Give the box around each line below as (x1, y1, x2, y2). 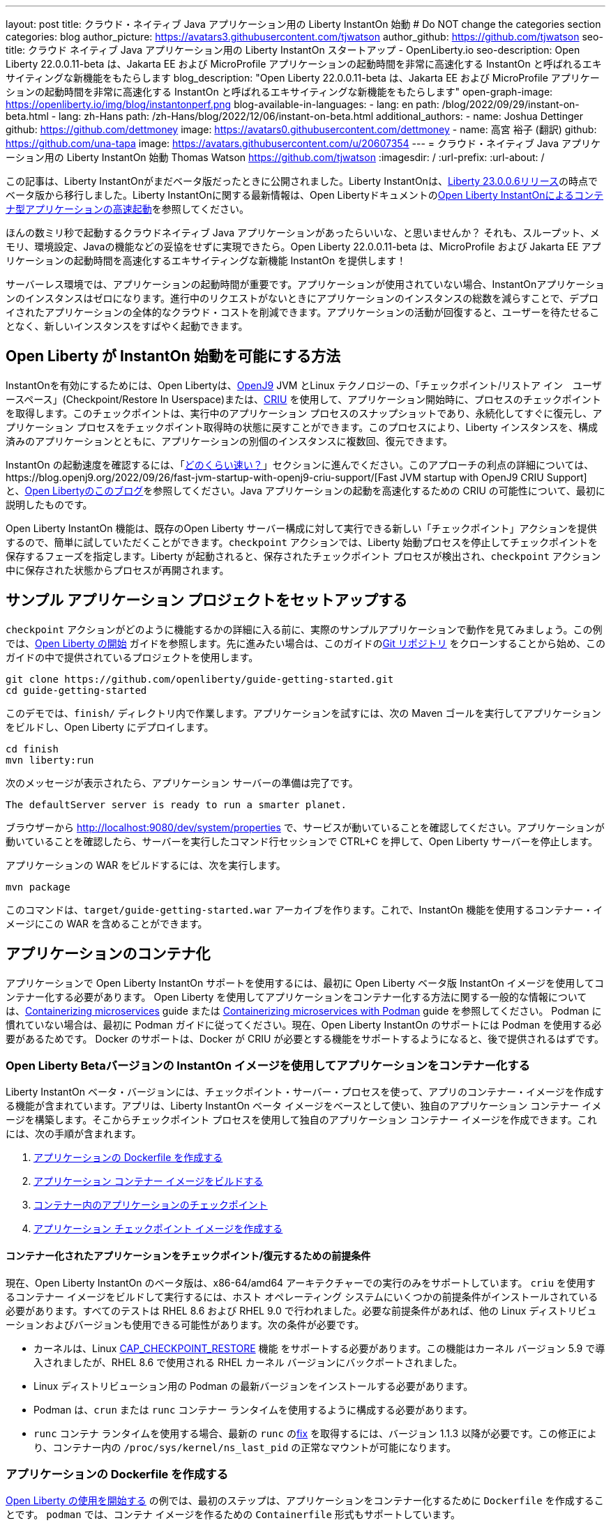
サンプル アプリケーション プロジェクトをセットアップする (6, 591, 407, 609)
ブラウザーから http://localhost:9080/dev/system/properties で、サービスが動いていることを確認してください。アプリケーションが (6, 821, 605, 833)
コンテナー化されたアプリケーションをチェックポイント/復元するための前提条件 (6, 1249, 371, 1261)
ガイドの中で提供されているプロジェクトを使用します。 (6, 651, 259, 663)
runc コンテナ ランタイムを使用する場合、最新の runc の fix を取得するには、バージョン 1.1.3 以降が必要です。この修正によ (33, 1427, 597, 1439)
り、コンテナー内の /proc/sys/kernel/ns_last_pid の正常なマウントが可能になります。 (33, 1441, 456, 1453)
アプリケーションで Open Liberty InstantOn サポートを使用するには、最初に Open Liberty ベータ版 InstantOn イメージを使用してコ (6, 976, 604, 989)
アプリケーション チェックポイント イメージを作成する (33, 1222, 283, 1235)
